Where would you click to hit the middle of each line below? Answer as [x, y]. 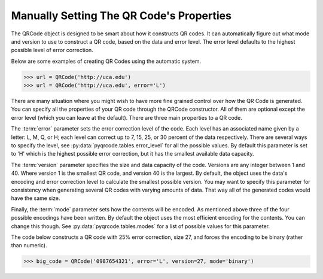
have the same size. [36, 198]
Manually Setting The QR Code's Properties [121, 16]
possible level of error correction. [52, 50]
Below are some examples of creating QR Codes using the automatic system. [106, 61]
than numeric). [29, 245]
